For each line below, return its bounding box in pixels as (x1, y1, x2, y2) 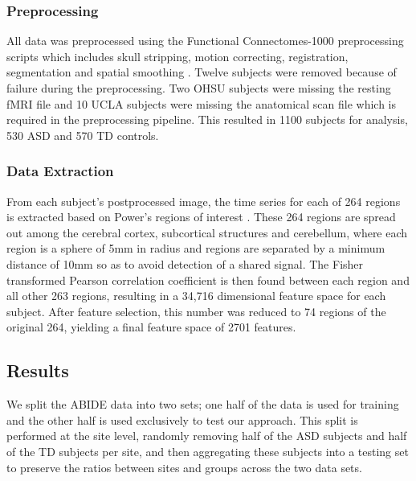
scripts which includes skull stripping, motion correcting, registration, (6, 47, 349, 64)
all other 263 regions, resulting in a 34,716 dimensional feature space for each (6, 287, 386, 304)
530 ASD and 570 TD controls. (6, 126, 159, 143)
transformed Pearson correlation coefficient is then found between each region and (6, 271, 410, 288)
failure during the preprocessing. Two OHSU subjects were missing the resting (6, 80, 391, 96)
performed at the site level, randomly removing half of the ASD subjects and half (6, 427, 407, 444)
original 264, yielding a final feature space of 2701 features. (6, 319, 296, 335)
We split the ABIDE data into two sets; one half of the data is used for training (6, 396, 399, 413)
